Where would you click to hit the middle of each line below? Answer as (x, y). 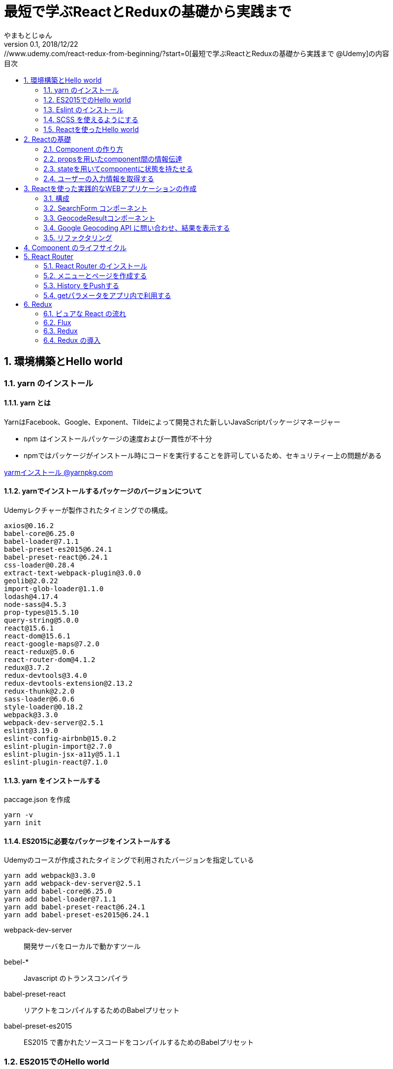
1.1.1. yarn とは (27, 403)
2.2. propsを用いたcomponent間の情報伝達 (113, 159)
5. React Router (49, 256)
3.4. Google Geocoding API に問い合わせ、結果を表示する (137, 228)
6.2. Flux (57, 322)
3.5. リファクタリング (78, 237)
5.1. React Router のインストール (95, 266)
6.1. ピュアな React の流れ (85, 313)
